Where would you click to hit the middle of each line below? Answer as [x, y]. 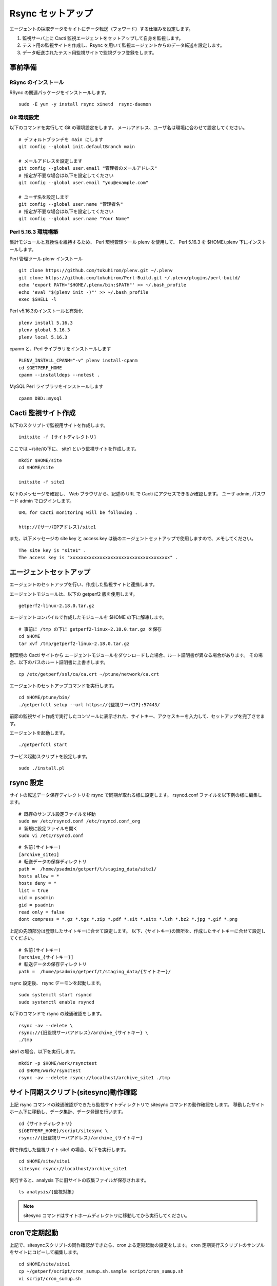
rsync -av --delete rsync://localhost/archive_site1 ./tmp [94, 1077]
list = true [34, 890]
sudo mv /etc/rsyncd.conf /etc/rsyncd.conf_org [80, 821]
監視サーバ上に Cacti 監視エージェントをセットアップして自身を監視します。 [103, 38]
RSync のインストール [37, 82]
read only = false [42, 912]
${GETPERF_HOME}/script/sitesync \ [63, 1131]
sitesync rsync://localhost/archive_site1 [73, 1168]
